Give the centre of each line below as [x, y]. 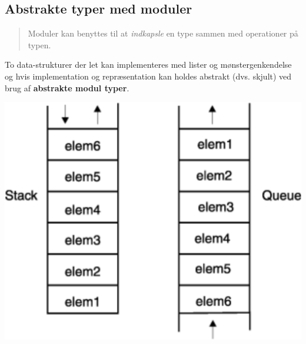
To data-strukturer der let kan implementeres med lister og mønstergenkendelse [148, 64]
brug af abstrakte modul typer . [67, 87]
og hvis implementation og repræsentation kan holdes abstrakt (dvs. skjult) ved [148, 76]
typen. [39, 44]
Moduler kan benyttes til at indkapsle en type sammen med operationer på [163, 33]
